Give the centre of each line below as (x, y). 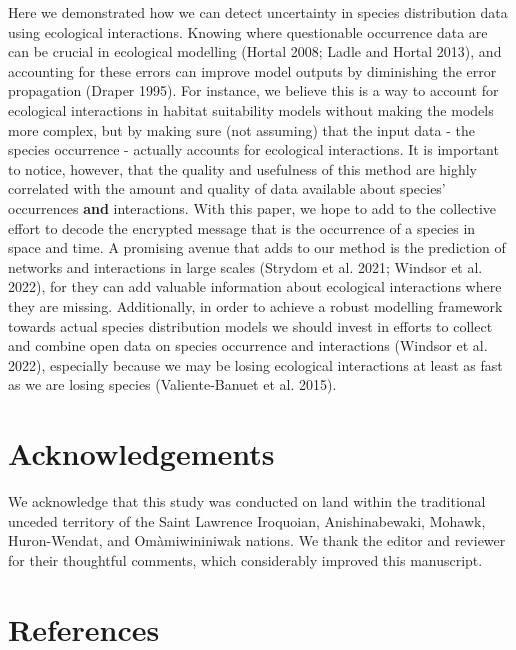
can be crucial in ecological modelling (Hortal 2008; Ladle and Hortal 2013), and (255, 51)
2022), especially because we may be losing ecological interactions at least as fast (255, 364)
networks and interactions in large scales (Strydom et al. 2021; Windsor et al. (245, 266)
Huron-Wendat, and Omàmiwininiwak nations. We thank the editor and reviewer (257, 540)
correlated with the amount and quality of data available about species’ (227, 188)
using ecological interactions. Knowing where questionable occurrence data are (248, 31)
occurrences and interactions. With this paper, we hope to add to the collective (252, 207)
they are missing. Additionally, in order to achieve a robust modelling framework (255, 305)
